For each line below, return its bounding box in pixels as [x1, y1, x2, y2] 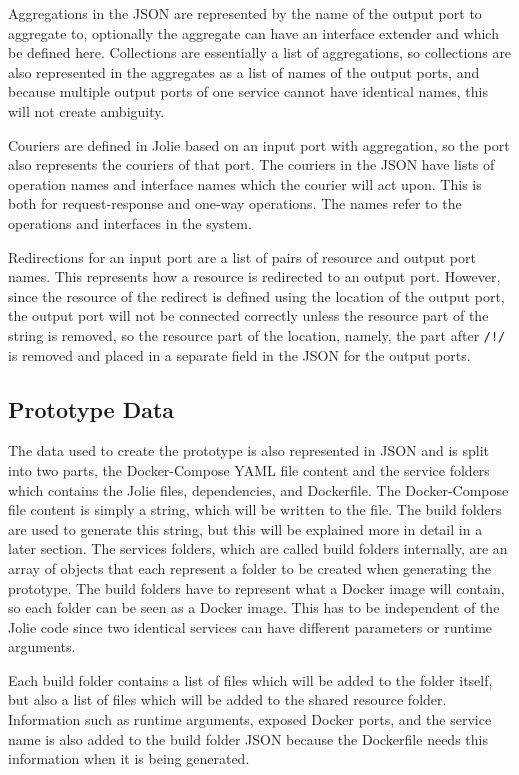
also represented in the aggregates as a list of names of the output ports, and [8, 61, 480, 82]
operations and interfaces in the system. [8, 212, 252, 233]
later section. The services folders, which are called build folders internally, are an [8, 538, 508, 559]
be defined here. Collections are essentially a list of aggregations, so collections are [8, 42, 512, 63]
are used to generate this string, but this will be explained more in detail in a [8, 518, 483, 539]
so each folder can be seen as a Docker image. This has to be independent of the [8, 597, 500, 618]
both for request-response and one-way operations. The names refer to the [8, 193, 462, 214]
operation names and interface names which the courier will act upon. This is [8, 173, 482, 194]
